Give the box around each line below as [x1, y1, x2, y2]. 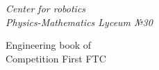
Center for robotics [6, 1, 86, 15]
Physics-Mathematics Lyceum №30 [6, 14, 153, 29]
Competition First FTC [6, 51, 106, 65]
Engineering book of [6, 38, 92, 52]
